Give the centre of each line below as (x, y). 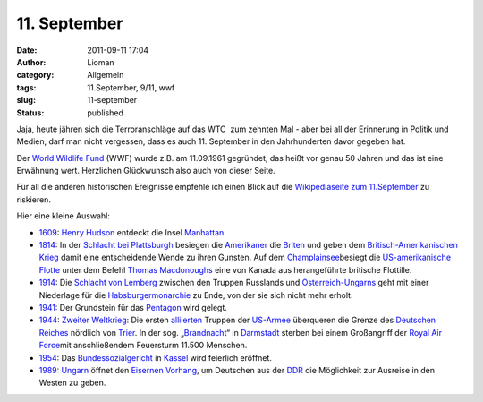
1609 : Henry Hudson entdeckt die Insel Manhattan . (133, 232)
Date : (27, 50)
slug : (26, 100)
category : (35, 75)
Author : (31, 62)
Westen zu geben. (72, 383)
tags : (26, 87)
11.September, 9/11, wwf (131, 87)
